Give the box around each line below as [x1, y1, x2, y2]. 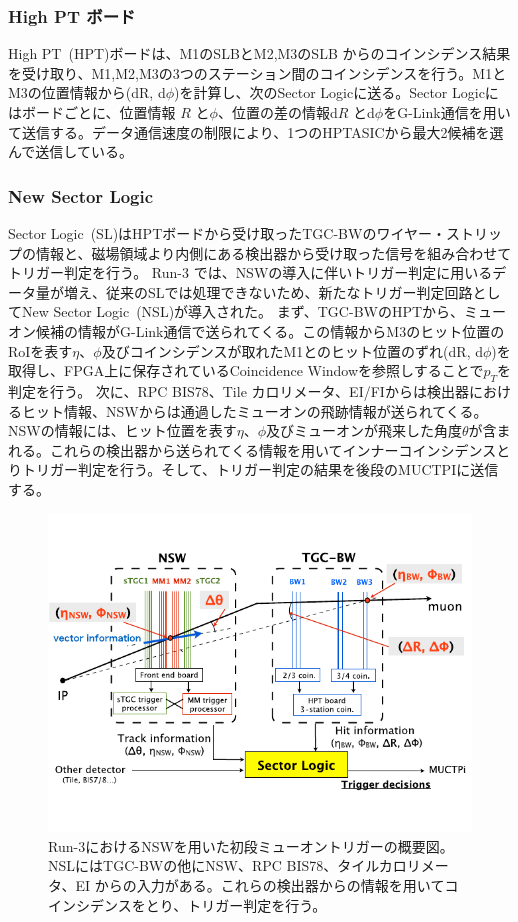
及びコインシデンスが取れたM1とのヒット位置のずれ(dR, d [101, 340, 483, 361]
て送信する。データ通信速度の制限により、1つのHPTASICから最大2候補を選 [8, 121, 504, 142]
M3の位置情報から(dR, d [8, 82, 166, 103]
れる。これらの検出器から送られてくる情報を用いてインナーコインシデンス [8, 439, 497, 460]
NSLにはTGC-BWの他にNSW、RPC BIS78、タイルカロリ [48, 855, 421, 876]
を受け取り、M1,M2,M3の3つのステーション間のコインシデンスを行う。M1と [8, 62, 507, 83]
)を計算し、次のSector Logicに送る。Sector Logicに [174, 82, 499, 103]
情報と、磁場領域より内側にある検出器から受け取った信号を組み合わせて [35, 242, 512, 263]
